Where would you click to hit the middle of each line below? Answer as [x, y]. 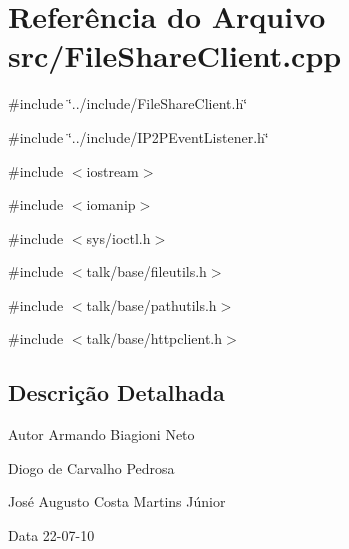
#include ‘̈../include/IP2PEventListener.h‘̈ [138, 136]
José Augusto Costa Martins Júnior [117, 501]
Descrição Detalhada [116, 392]
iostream [112, 170]
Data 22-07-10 [51, 535]
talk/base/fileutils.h [146, 271]
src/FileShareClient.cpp [175, 55]
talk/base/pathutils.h [151, 304]
